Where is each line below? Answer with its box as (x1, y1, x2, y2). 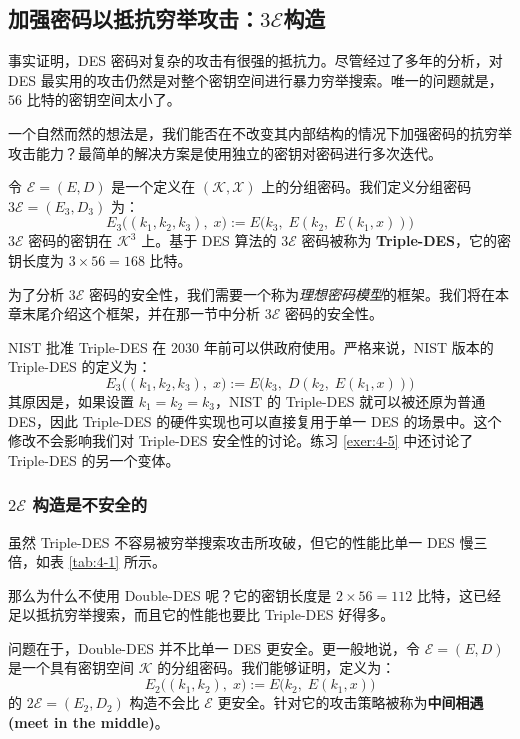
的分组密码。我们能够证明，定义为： (157, 657, 396, 678)
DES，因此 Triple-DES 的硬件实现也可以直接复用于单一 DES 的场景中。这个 (8, 410, 502, 431)
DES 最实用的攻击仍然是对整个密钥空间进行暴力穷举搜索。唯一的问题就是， (8, 69, 503, 90)
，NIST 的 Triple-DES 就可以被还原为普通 (214, 390, 486, 411)
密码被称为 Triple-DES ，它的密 (301, 230, 512, 251)
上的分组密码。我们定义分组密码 (261, 176, 472, 197)
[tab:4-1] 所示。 (68, 551, 166, 572)
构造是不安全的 (32, 492, 147, 517)
